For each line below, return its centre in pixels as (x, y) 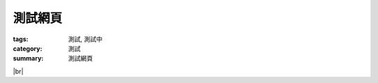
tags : (21, 39)
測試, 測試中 (85, 39)
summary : (28, 59)
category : (28, 48)
